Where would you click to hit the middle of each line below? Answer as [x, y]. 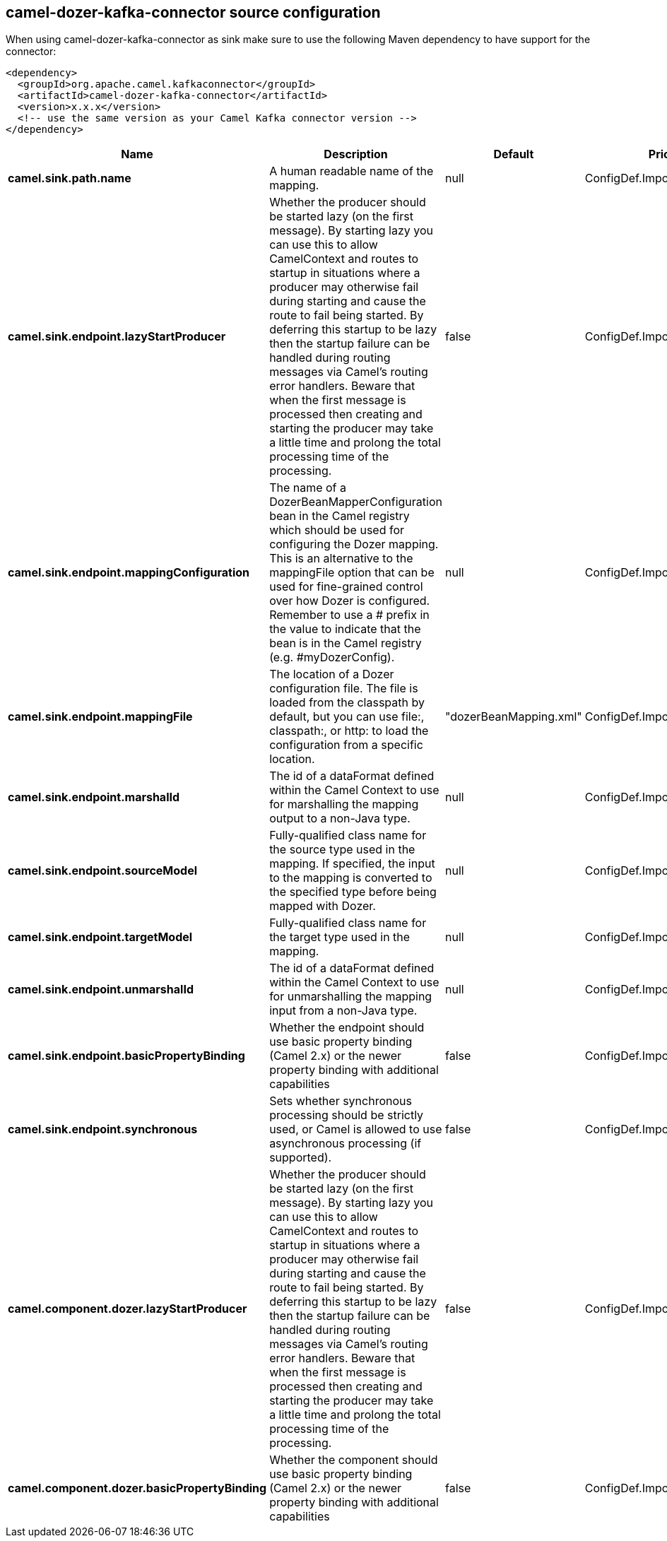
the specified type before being [353, 892]
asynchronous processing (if [346, 1144]
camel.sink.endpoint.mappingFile [100, 717]
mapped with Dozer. [323, 906]
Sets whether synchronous [341, 1101]
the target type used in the [340, 937]
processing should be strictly [347, 1115]
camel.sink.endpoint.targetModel [100, 937]
